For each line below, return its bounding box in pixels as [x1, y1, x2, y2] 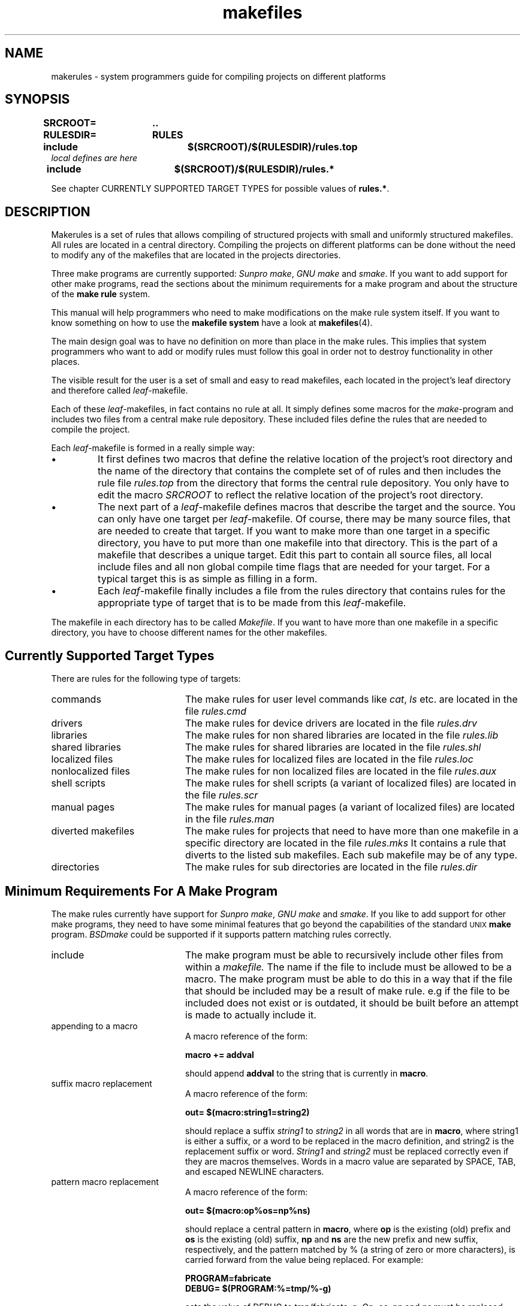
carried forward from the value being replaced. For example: [185, 1254, 424, 1265]
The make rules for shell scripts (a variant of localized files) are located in [185, 777, 517, 790]
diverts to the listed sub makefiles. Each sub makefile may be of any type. [185, 849, 518, 861]
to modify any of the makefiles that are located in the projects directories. [51, 250, 341, 261]
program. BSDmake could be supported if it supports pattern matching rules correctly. [51, 929, 392, 939]
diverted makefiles [51, 825, 135, 838]
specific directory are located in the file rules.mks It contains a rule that [185, 837, 506, 849]
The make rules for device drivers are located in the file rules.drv [185, 717, 478, 730]
